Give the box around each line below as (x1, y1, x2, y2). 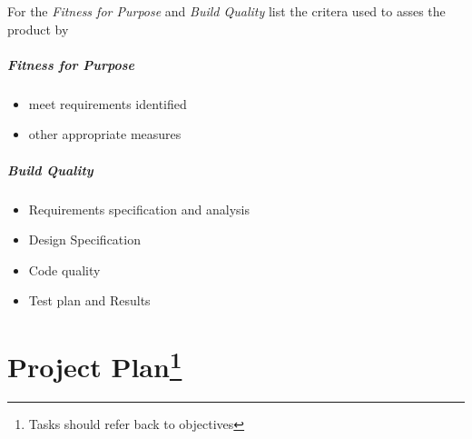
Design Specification (28, 230, 141, 249)
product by (7, 19, 69, 38)
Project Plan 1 (7, 344, 182, 385)
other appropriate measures (28, 125, 182, 144)
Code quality (28, 260, 101, 279)
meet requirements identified (28, 94, 187, 113)
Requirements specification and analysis (28, 199, 251, 218)
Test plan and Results (28, 291, 151, 310)
